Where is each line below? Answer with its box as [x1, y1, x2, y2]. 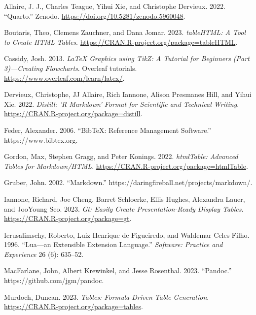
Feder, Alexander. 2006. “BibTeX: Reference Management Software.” [4, 125, 211, 135]
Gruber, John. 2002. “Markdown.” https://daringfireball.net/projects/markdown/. [4, 177, 253, 188]
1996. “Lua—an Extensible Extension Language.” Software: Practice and [4, 239, 223, 250]
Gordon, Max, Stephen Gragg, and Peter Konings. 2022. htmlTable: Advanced [4, 151, 238, 161]
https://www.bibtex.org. [4, 134, 78, 145]
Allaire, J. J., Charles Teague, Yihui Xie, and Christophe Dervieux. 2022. [4, 1, 225, 11]
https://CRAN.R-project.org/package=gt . [4, 213, 132, 223]
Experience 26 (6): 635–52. [4, 249, 84, 259]
